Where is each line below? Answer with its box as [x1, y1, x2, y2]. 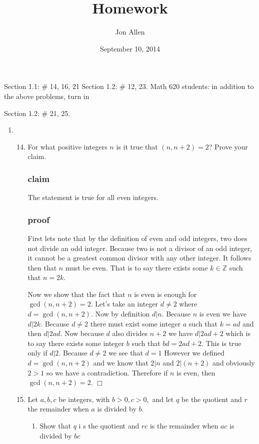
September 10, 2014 [100, 43, 160, 53]
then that [27, 262, 57, 272]
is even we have [199, 308, 246, 319]
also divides [112, 328, 148, 338]
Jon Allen [115, 26, 145, 37]
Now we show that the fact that [27, 288, 125, 299]
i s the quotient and [78, 420, 139, 430]
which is [225, 328, 250, 338]
